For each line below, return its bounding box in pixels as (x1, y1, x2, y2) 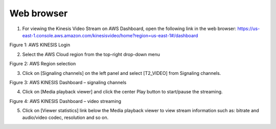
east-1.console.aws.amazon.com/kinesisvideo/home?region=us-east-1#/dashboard (22, 32, 198, 38)
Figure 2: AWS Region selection (9, 61, 76, 67)
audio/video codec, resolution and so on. (22, 115, 109, 121)
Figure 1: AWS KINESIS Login (9, 42, 71, 48)
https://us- (237, 25, 260, 32)
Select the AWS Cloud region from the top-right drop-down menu (22, 51, 160, 57)
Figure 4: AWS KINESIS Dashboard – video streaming (9, 98, 122, 104)
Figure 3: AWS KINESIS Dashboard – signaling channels (9, 79, 127, 85)
